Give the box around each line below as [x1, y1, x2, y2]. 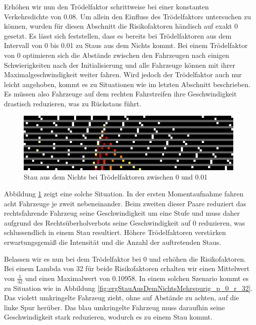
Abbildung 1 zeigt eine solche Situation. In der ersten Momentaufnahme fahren [4, 188, 244, 198]
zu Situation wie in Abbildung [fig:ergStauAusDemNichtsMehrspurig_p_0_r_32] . [4, 282, 253, 293]
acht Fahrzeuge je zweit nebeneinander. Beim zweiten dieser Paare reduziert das [4, 198, 247, 208]
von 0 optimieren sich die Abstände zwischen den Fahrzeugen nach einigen [4, 49, 229, 60]
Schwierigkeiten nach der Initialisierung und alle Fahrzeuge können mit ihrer [4, 59, 235, 70]
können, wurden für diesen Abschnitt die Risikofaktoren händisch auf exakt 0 [4, 21, 238, 31]
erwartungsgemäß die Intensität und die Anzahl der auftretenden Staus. [4, 236, 221, 247]
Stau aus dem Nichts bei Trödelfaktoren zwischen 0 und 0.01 [24, 172, 208, 182]
